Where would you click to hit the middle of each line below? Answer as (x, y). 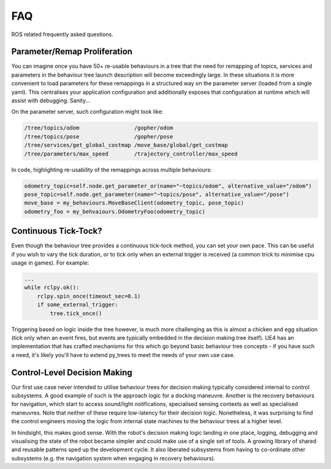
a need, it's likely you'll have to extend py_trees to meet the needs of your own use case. (123, 355)
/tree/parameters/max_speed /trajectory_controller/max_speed (131, 154)
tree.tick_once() (76, 313)
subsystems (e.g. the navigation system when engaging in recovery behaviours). (113, 458)
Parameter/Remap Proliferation (72, 52)
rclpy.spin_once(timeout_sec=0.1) (89, 296)
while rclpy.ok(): (52, 287)
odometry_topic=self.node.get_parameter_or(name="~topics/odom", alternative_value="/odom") (168, 186)
